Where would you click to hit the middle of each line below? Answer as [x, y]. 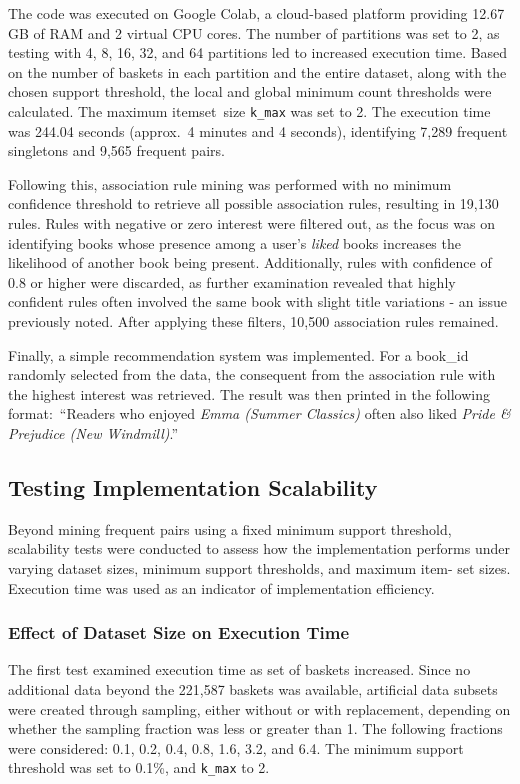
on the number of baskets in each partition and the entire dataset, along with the [257, 71]
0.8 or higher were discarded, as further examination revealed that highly [232, 281]
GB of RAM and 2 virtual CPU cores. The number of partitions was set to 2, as [254, 32]
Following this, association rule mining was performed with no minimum [230, 183]
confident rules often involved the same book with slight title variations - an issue [258, 301]
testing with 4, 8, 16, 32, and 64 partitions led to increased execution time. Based [258, 52]
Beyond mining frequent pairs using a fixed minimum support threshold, [230, 528]
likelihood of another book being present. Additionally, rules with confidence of [250, 262]
